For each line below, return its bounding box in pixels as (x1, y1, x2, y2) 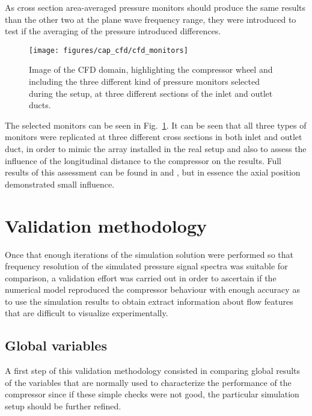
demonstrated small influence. (5, 177, 115, 190)
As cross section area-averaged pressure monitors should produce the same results (5, 1, 306, 13)
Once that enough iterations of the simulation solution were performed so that (5, 248, 293, 260)
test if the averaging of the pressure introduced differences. (5, 25, 221, 37)
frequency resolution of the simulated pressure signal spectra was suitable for (5, 260, 288, 272)
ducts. (29, 99, 51, 111)
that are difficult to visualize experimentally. (5, 307, 168, 319)
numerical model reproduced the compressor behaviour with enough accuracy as (5, 283, 300, 296)
